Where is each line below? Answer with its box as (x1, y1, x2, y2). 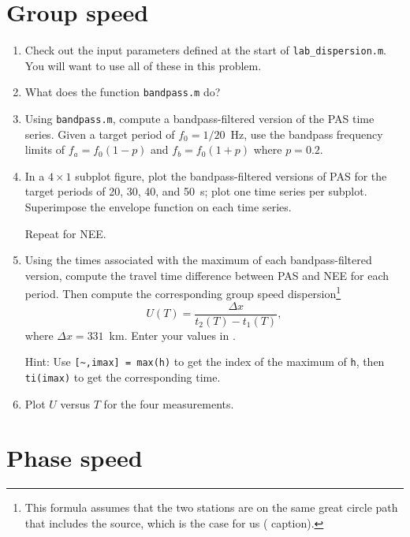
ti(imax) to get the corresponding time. (24, 369, 221, 385)
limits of (24, 141, 65, 158)
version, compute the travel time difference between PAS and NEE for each (24, 267, 389, 283)
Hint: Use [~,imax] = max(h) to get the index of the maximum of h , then (24, 353, 385, 370)
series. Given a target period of (24, 125, 175, 142)
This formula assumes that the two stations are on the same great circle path (24, 499, 398, 516)
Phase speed (6, 442, 143, 474)
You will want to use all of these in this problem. (24, 57, 262, 73)
